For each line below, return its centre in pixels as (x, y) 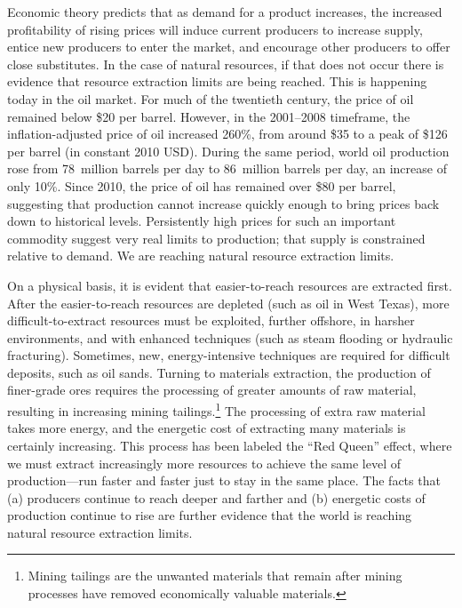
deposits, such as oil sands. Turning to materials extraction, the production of (219, 372)
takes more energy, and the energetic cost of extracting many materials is (207, 428)
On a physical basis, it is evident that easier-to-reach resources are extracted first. (230, 285)
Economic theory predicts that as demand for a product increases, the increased (225, 12)
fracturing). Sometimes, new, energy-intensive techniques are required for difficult (229, 355)
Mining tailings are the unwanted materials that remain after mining (215, 576)
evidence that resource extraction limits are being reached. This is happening (217, 81)
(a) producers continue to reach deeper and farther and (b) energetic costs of (216, 497)
